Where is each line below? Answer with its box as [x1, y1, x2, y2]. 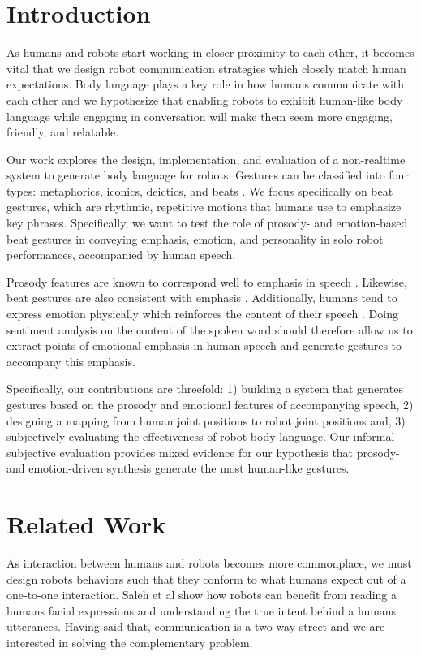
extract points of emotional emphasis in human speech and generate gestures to [6, 337, 402, 354]
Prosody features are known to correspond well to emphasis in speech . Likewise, [6, 273, 407, 290]
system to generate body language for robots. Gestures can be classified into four [6, 166, 409, 183]
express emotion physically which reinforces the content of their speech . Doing [6, 305, 398, 322]
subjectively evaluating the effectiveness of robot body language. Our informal [6, 428, 395, 445]
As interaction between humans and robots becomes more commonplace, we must [6, 555, 412, 572]
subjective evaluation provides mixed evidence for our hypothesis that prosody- [6, 443, 400, 460]
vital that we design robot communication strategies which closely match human [6, 59, 406, 76]
